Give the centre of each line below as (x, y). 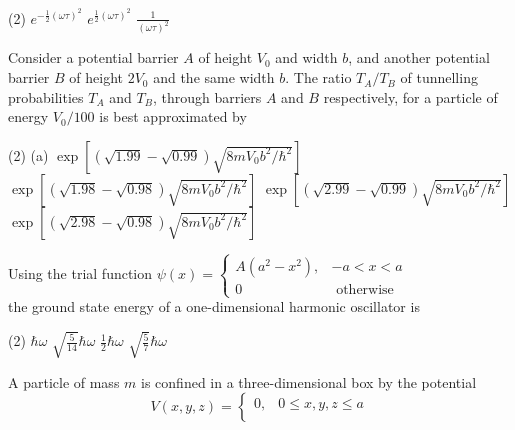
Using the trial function (80, 273)
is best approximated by (173, 116)
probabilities (46, 96)
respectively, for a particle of (410, 96)
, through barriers (207, 96)
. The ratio (318, 77)
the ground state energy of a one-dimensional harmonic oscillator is (214, 306)
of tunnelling (439, 77)
